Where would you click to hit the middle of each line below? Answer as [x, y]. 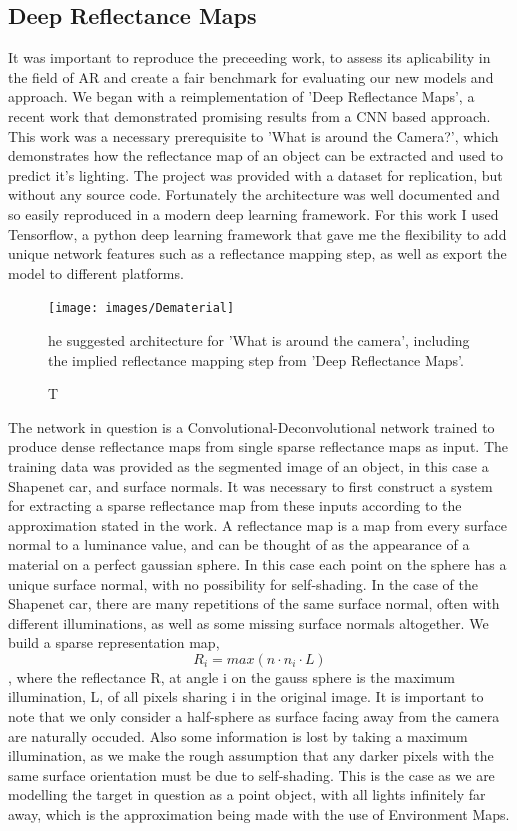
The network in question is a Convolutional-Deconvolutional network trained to [251, 426]
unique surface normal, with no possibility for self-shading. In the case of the [243, 583]
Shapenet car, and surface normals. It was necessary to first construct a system [250, 485]
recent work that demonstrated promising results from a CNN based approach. [249, 115]
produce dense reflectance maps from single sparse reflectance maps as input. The [258, 446]
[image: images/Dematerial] [141, 308]
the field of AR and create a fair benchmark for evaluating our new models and [251, 76]
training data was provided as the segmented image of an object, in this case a [248, 465]
